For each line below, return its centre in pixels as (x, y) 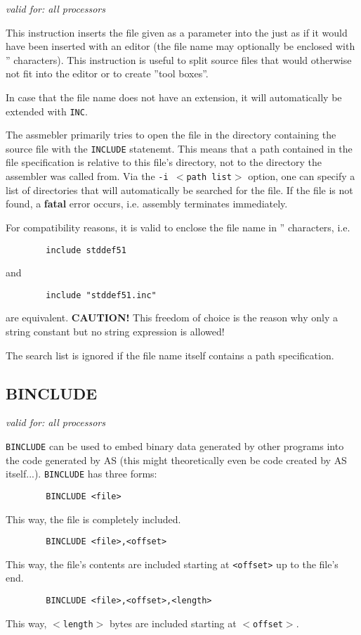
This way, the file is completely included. (93, 519)
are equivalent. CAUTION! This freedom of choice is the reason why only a (172, 317)
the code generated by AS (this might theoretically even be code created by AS (176, 460)
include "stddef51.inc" (101, 295)
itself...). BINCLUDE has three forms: (81, 474)
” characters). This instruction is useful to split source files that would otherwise (179, 59)
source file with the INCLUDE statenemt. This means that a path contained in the (179, 148)
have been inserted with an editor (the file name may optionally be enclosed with (180, 46)
